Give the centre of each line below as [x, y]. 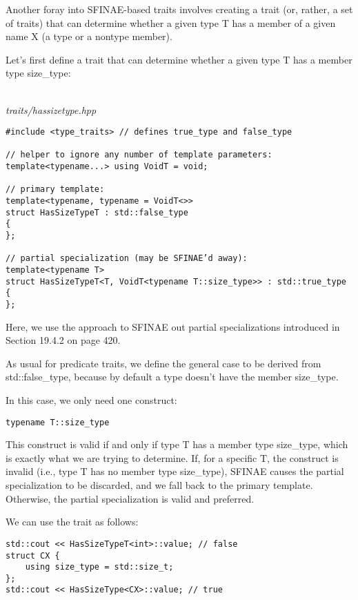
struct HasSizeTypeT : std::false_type [97, 212]
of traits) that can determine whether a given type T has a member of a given [171, 22]
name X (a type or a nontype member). [89, 36]
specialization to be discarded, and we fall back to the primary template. [159, 485]
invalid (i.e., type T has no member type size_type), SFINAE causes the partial [175, 471]
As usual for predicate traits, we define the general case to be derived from [163, 363]
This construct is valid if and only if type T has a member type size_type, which [177, 444]
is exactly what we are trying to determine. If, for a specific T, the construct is [172, 457]
